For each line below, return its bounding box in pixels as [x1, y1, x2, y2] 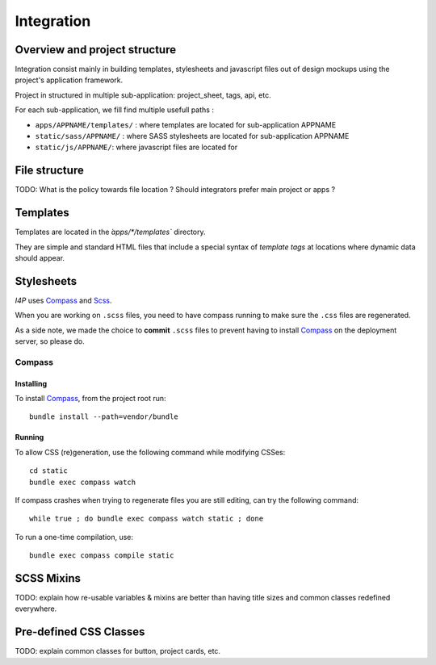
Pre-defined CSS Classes [15, 625, 145, 639]
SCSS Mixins [15, 571, 81, 585]
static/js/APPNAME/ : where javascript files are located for [35, 142, 238, 153]
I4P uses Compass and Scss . [15, 295, 112, 305]
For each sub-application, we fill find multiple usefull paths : [15, 105, 214, 115]
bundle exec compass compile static [29, 551, 174, 560]
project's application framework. [15, 75, 124, 85]
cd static [29, 466, 68, 475]
